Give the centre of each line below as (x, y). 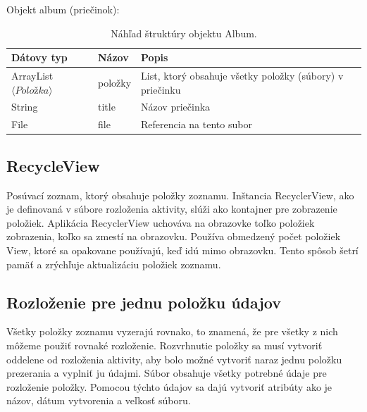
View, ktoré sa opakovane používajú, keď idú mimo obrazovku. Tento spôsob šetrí (182, 250)
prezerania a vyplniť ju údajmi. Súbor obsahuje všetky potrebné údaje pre (167, 373)
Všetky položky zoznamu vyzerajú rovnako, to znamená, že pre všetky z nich (172, 331)
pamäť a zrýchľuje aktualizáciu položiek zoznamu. (114, 264)
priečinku (161, 89)
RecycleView (53, 165)
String (25, 107)
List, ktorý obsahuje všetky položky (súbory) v (242, 76)
